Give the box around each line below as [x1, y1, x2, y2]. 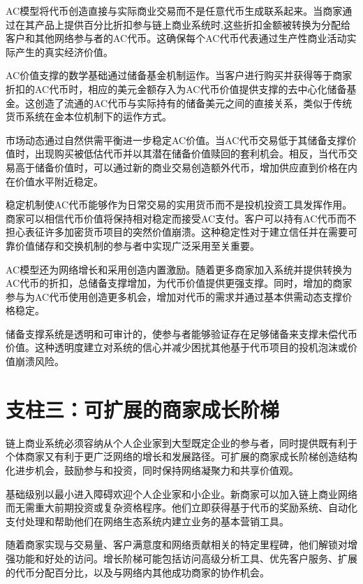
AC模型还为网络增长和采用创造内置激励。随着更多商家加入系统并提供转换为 [6, 262, 353, 276]
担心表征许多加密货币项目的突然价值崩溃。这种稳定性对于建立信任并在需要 [6, 225, 348, 239]
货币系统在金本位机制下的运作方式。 [6, 109, 172, 124]
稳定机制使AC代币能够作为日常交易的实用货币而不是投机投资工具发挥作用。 [6, 197, 353, 212]
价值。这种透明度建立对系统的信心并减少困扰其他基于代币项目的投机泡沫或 [6, 340, 348, 355]
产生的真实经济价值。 [15, 44, 113, 59]
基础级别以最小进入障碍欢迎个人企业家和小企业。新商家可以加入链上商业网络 [6, 486, 357, 501]
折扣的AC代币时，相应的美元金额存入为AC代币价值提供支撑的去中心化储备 [6, 81, 347, 96]
